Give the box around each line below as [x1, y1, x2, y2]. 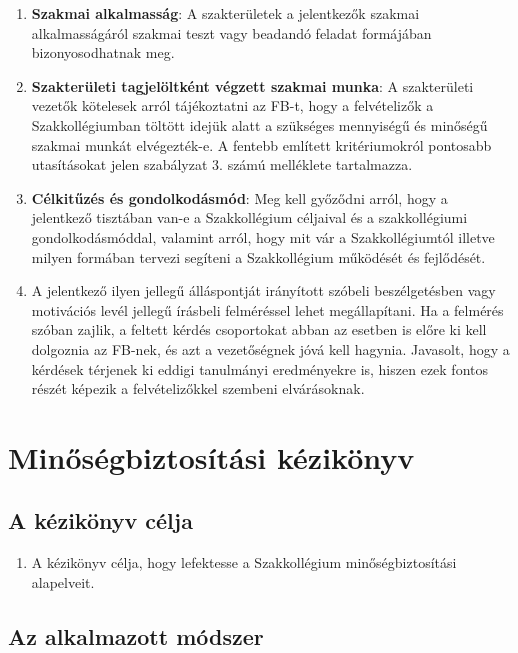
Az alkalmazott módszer [8, 620, 264, 651]
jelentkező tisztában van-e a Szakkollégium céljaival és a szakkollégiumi [31, 207, 468, 228]
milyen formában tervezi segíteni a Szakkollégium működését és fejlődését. [31, 246, 486, 267]
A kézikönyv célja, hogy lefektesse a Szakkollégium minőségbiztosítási [31, 552, 457, 573]
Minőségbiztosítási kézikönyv [8, 436, 415, 477]
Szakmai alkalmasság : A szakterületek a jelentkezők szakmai [31, 3, 420, 23]
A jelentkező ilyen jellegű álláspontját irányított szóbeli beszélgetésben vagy [31, 280, 496, 301]
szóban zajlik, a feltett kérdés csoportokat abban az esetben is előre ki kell [31, 319, 487, 340]
